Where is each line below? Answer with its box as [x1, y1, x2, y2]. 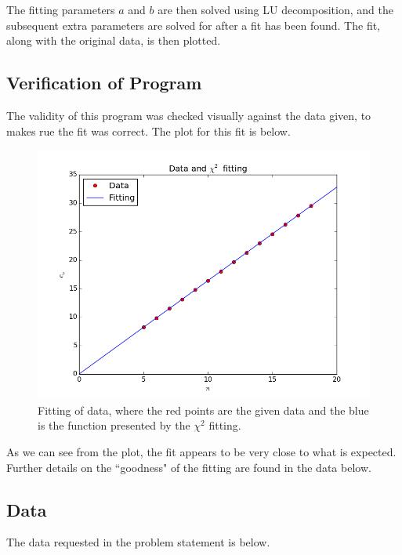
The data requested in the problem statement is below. [6, 534, 270, 550]
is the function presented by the [38, 417, 190, 433]
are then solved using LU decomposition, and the [158, 2, 393, 17]
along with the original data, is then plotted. [6, 32, 221, 49]
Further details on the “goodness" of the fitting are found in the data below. [6, 459, 371, 475]
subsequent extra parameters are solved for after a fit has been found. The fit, [6, 16, 381, 33]
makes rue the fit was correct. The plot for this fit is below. [6, 122, 291, 139]
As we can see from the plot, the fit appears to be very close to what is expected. [6, 443, 397, 459]
